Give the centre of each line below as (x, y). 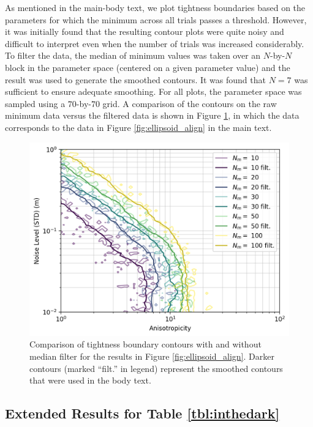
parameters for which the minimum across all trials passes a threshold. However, (156, 19)
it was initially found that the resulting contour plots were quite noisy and (145, 32)
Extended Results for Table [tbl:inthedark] (142, 413)
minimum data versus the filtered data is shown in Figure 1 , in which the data (152, 115)
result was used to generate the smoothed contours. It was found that (135, 79)
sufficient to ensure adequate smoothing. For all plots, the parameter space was (153, 91)
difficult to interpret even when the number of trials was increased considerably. (155, 43)
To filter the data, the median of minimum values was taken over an (133, 55)
